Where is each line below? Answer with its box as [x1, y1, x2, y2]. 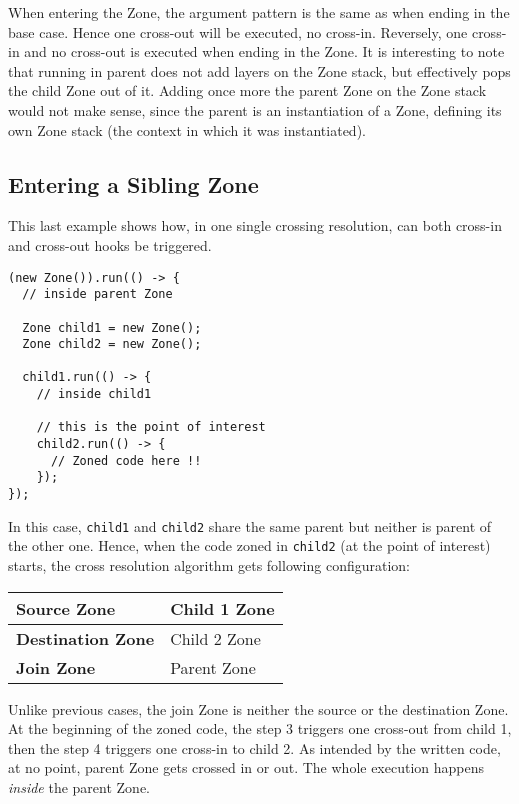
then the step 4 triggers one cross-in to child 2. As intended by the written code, [8, 737, 501, 758]
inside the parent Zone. [8, 777, 151, 798]
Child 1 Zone [170, 596, 275, 620]
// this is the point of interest [36, 420, 266, 435]
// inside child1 [36, 387, 152, 402]
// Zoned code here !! [50, 453, 202, 468]
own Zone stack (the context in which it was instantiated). [8, 119, 366, 140]
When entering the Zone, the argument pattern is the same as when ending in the [8, 2, 510, 22]
